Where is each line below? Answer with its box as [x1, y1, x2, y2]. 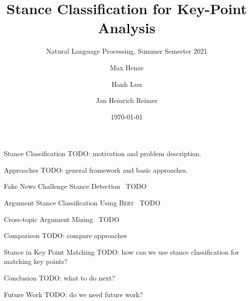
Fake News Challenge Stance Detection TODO [4, 181, 147, 191]
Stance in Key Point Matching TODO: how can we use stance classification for [4, 246, 239, 257]
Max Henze [110, 62, 144, 72]
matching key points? [4, 256, 68, 266]
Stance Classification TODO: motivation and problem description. [4, 148, 201, 159]
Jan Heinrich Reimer [96, 95, 158, 105]
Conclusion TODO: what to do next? [4, 273, 115, 283]
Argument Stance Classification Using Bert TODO [4, 198, 161, 208]
